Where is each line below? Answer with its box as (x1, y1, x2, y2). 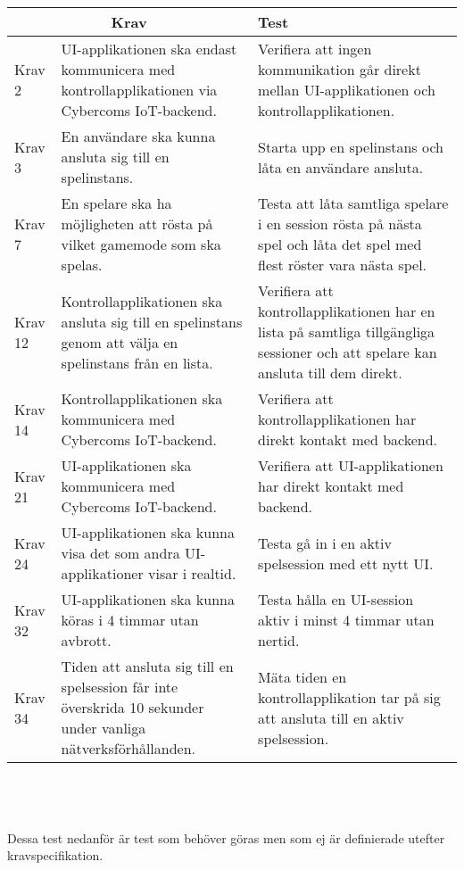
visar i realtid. (147, 563, 236, 584)
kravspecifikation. (7, 846, 104, 865)
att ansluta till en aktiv (258, 707, 404, 728)
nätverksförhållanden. (61, 738, 196, 758)
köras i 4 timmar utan (61, 609, 199, 630)
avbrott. (61, 630, 112, 650)
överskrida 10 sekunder (61, 697, 204, 717)
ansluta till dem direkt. (258, 362, 402, 383)
